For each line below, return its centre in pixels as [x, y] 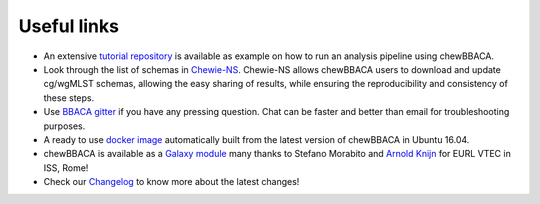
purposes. [64, 126]
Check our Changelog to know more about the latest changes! [171, 182]
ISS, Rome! [66, 167]
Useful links [69, 26]
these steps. [69, 97]
